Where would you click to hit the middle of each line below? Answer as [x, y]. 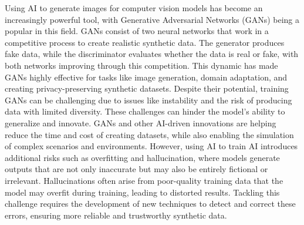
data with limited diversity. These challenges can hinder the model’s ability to [145, 111]
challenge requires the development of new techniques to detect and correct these [150, 204]
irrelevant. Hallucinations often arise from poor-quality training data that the [144, 180]
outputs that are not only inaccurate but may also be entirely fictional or [136, 169]
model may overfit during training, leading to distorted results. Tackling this [142, 192]
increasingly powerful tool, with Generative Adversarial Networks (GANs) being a [152, 19]
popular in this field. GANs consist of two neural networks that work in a [137, 31]
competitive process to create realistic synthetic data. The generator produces [145, 42]
